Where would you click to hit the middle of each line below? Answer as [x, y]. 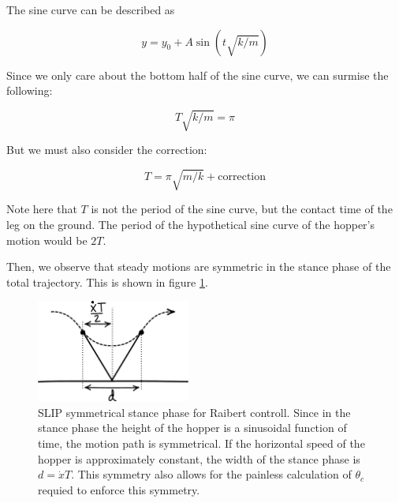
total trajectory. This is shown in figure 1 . [107, 282]
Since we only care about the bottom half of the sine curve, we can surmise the [198, 75]
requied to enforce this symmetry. [119, 489]
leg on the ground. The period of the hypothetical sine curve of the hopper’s [191, 225]
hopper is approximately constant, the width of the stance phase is [199, 458]
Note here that [42, 209]
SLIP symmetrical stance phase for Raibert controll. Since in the [194, 412]
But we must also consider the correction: [107, 150]
